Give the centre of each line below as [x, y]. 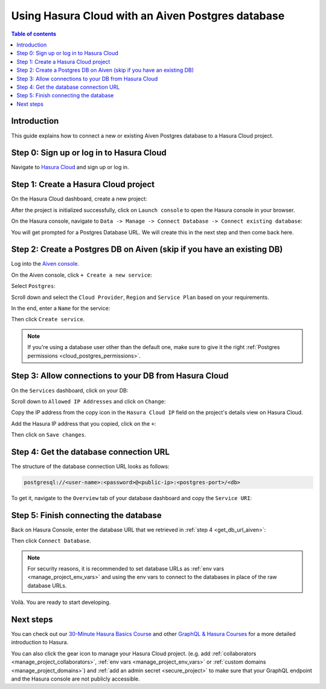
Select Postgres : [33, 286]
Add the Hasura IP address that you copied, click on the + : [84, 423]
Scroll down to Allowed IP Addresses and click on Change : [88, 401]
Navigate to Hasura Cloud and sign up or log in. [70, 167]
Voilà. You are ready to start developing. [61, 602]
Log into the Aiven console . [45, 264]
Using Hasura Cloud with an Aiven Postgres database [148, 16]
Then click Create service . [48, 319]
